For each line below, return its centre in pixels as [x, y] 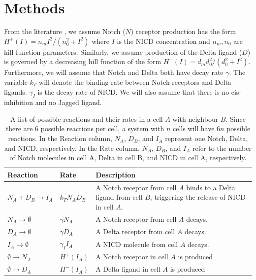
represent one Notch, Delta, [207, 138]
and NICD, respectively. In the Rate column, [72, 148]
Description [116, 174]
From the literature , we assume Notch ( [65, 31]
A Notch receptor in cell [132, 257]
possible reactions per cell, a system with [102, 128]
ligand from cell [119, 197]
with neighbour [195, 119]
